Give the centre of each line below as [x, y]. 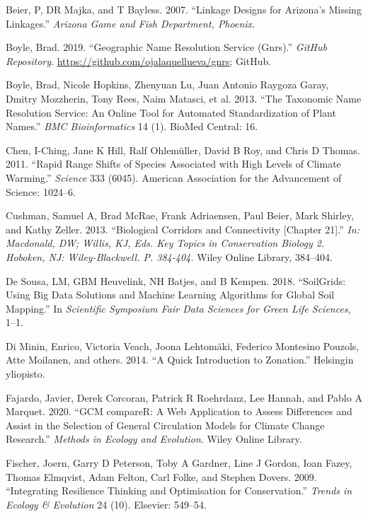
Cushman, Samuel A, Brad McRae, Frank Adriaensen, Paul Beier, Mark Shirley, [180, 215]
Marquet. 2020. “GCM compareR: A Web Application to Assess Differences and [179, 411]
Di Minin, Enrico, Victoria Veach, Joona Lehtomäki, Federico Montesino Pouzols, [183, 345]
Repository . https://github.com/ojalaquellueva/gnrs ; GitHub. [139, 60]
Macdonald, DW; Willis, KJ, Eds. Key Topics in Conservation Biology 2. [165, 243]
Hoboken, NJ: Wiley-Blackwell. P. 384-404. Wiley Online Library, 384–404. [169, 256]
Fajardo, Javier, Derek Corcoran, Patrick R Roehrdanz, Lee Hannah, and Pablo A [184, 397]
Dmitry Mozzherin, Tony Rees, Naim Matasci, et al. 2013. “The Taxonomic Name [184, 98]
